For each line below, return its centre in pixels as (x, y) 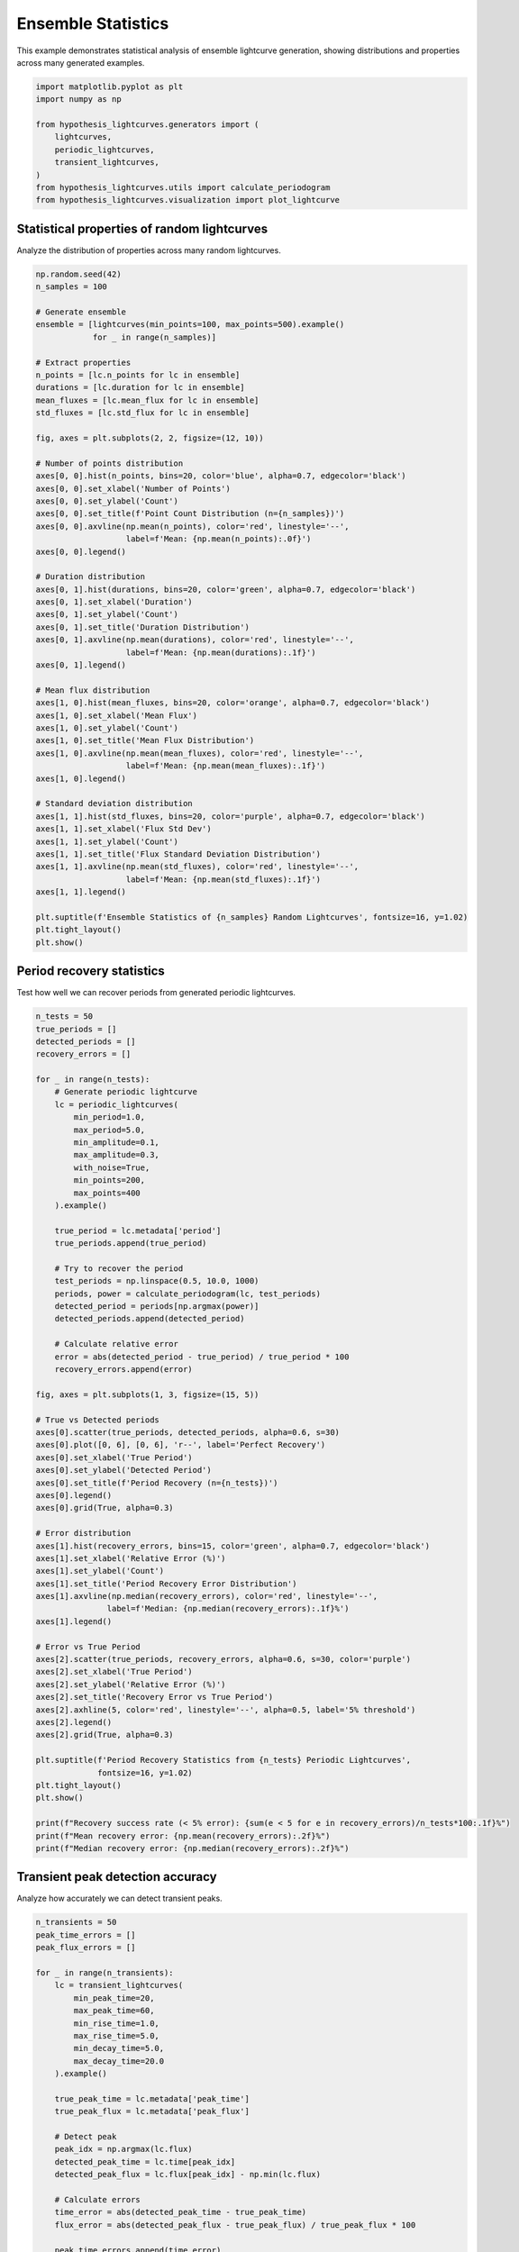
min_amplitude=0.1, (116, 1143)
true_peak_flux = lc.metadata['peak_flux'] (152, 2111)
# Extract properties (83, 362)
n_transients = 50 (76, 1922)
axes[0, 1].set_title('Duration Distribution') (142, 627)
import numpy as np (78, 100)
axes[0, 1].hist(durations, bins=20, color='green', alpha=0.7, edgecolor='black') (226, 589)
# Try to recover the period (119, 1268)
